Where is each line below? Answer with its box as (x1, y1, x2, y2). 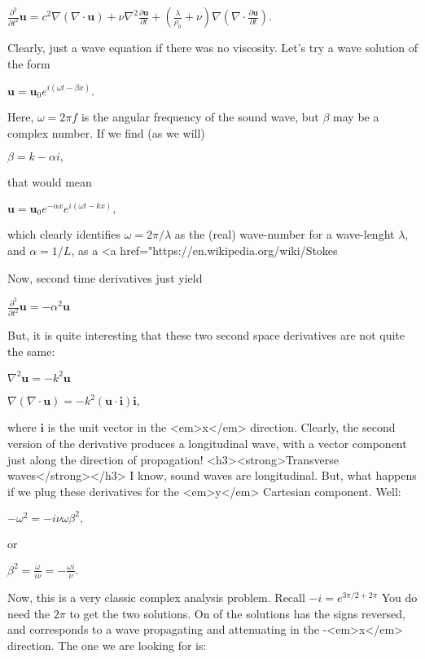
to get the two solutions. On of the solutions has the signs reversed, (69, 604, 405, 622)
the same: (7, 342, 55, 359)
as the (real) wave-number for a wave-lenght (174, 226, 395, 243)
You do (381, 589, 418, 606)
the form (7, 55, 50, 72)
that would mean (7, 174, 92, 191)
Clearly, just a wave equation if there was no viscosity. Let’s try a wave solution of (7, 39, 418, 55)
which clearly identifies (7, 226, 120, 243)
